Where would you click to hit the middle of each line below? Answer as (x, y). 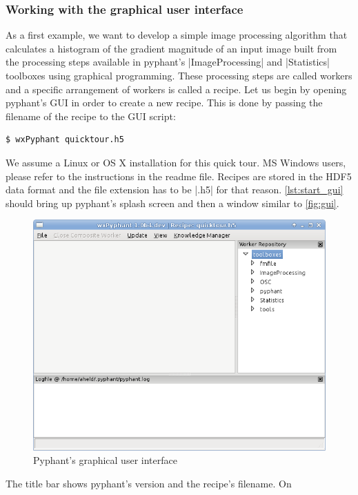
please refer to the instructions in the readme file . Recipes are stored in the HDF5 (179, 176)
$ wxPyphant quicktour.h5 (65, 140)
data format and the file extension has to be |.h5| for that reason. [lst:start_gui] (175, 190)
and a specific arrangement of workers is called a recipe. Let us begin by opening (176, 89)
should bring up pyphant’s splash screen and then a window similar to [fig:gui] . (172, 203)
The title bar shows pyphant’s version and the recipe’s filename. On (149, 483)
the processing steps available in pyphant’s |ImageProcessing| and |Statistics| (168, 62)
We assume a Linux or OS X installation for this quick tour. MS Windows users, (176, 162)
